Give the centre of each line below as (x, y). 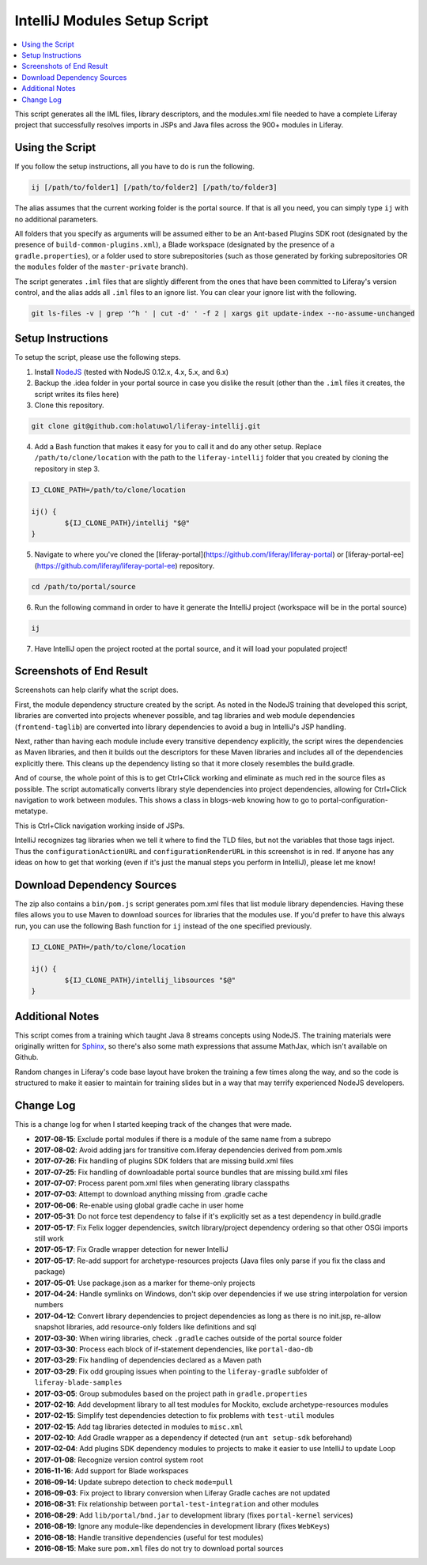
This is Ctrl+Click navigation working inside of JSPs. (100, 826)
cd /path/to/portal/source (83, 586)
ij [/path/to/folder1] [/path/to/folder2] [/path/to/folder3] (154, 187)
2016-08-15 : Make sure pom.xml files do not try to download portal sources (159, 1548)
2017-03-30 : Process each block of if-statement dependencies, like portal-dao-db (174, 1349)
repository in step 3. (67, 469)
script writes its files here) (77, 394)
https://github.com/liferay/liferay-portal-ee (106, 565)
